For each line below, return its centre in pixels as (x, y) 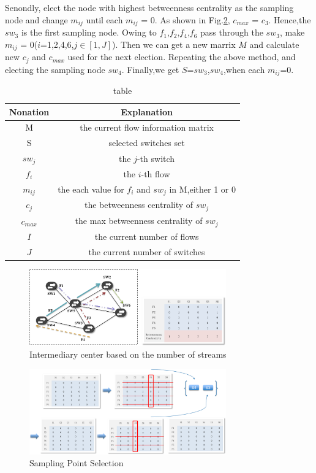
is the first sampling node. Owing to (89, 32)
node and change (36, 19)
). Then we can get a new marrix (174, 44)
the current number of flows (147, 236)
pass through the (232, 32)
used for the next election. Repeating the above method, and (182, 57)
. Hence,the (290, 19)
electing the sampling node (55, 69)
